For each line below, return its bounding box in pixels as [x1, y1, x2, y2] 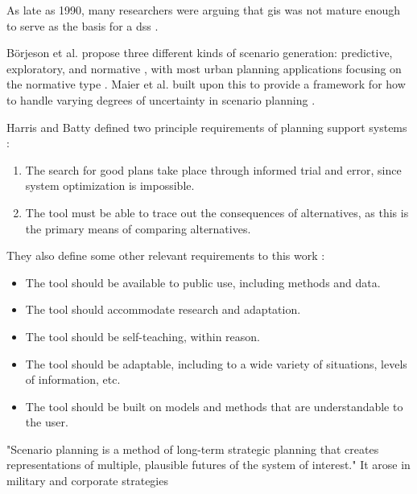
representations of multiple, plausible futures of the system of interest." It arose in [6, 456, 411, 473]
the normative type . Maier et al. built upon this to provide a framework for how [6, 76, 406, 93]
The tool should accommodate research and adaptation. [25, 301, 301, 318]
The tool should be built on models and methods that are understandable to [25, 397, 403, 414]
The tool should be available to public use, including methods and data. [25, 274, 381, 290]
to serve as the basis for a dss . [6, 17, 159, 34]
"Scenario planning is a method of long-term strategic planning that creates [6, 440, 379, 457]
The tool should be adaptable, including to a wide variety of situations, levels [25, 355, 407, 372]
